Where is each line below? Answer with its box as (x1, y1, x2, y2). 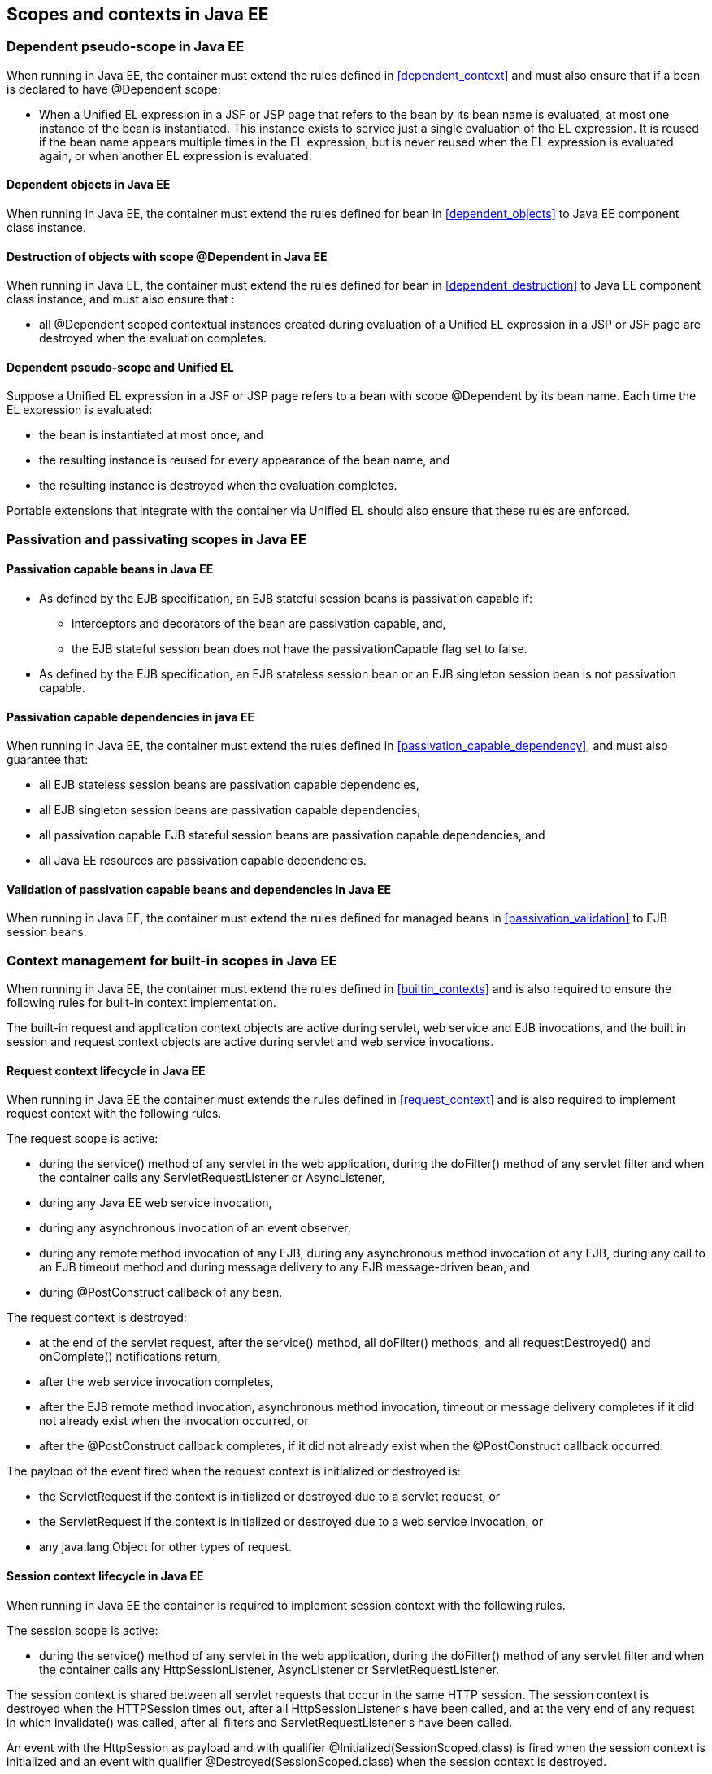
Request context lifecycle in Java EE (7, 1063, 206, 1078)
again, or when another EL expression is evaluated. (39, 148, 312, 163)
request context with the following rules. (7, 1106, 222, 1121)
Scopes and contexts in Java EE (7, 4, 269, 24)
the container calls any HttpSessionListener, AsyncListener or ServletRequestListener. (39, 1662, 499, 1676)
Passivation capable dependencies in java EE (7, 709, 254, 724)
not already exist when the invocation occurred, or (39, 1414, 309, 1428)
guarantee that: (7, 752, 89, 767)
